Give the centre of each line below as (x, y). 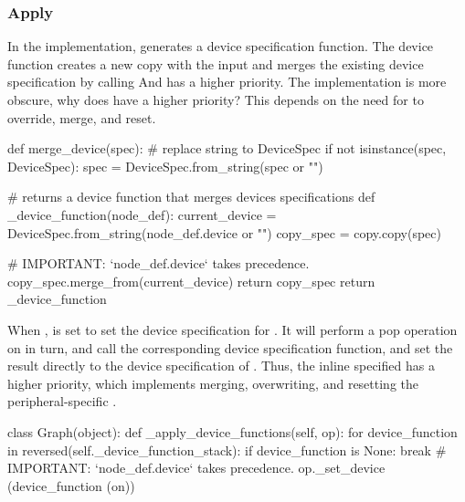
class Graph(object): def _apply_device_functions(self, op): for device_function (232, 431)
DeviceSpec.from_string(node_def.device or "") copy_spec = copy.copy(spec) (224, 232)
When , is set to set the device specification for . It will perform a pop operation (232, 329)
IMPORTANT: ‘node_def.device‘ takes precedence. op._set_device (196, 468)
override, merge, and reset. (82, 117)
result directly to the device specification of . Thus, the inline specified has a (221, 366)
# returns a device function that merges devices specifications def (191, 197)
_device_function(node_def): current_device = (142, 214)
